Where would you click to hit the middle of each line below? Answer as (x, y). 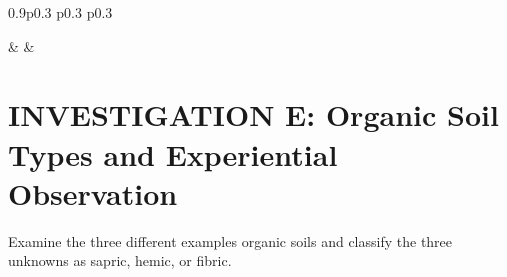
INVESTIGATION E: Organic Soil (253, 114)
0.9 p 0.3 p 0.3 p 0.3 (60, 12)
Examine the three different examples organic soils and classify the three (230, 240)
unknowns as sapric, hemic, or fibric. (120, 260)
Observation (93, 192)
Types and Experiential (173, 153)
